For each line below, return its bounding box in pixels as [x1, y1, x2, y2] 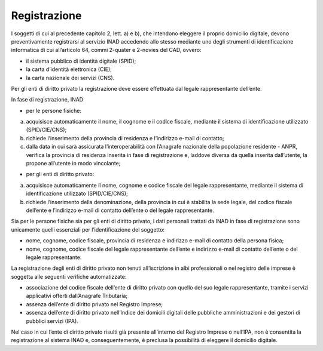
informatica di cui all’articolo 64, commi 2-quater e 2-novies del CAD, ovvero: [11, 47, 202, 54]
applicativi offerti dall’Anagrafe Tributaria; [26, 292, 128, 300]
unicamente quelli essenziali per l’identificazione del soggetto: [11, 226, 164, 233]
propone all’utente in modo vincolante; [26, 160, 121, 167]
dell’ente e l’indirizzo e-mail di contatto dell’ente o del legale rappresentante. [26, 207, 215, 214]
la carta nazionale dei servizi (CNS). [26, 74, 115, 81]
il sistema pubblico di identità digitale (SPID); [26, 57, 136, 64]
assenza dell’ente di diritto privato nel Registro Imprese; [26, 300, 163, 307]
